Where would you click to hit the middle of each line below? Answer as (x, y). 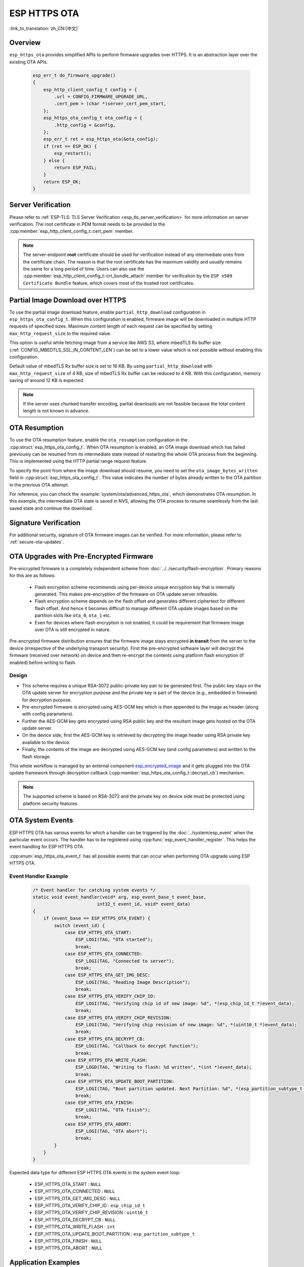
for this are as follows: (32, 576)
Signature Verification (45, 523)
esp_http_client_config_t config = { (90, 89)
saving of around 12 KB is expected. (47, 381)
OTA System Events (41, 820)
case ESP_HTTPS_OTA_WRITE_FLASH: (106, 1060)
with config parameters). (48, 714)
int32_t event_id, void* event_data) (143, 904)
